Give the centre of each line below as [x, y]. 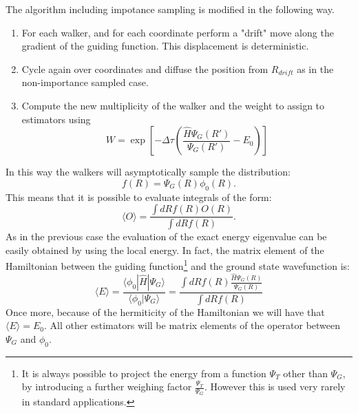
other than [305, 373]
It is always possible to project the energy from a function [144, 373]
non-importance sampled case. [85, 82]
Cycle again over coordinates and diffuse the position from [145, 68]
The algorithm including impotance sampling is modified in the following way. [170, 9]
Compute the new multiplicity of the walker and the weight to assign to [173, 105]
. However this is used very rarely [275, 386]
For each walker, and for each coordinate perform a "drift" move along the [178, 32]
